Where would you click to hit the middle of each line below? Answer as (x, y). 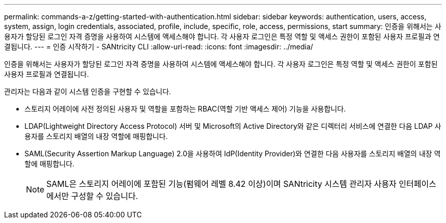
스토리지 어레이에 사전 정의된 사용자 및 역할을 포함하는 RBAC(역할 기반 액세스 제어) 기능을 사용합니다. (185, 109)
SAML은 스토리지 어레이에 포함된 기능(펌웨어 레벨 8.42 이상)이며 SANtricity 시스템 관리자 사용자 (221, 184)
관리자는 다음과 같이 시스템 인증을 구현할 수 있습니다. (88, 91)
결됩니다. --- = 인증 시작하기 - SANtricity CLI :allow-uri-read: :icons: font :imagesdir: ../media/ (159, 47)
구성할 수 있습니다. (105, 196)
